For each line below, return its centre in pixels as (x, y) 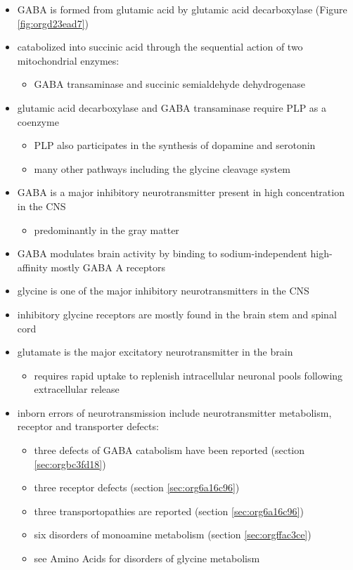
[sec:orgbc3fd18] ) (70, 464)
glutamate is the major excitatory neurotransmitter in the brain (155, 352)
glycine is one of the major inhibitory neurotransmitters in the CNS (163, 291)
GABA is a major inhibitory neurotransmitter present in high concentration (181, 192)
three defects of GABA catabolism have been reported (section (169, 450)
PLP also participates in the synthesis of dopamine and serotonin (175, 145)
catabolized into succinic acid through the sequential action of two (160, 47)
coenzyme (38, 121)
